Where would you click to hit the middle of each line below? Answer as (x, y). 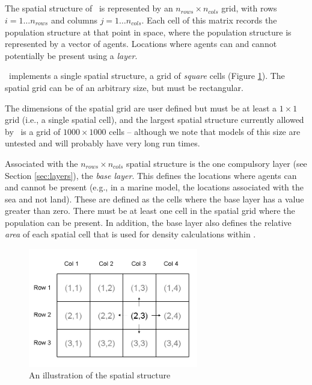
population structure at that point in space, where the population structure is (148, 32)
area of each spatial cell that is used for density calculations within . (130, 234)
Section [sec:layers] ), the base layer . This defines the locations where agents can (151, 175)
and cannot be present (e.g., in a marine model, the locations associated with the (154, 187)
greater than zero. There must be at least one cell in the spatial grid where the (150, 211)
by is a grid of (33, 131)
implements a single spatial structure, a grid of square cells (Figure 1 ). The (147, 76)
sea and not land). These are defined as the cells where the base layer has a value (154, 199)
